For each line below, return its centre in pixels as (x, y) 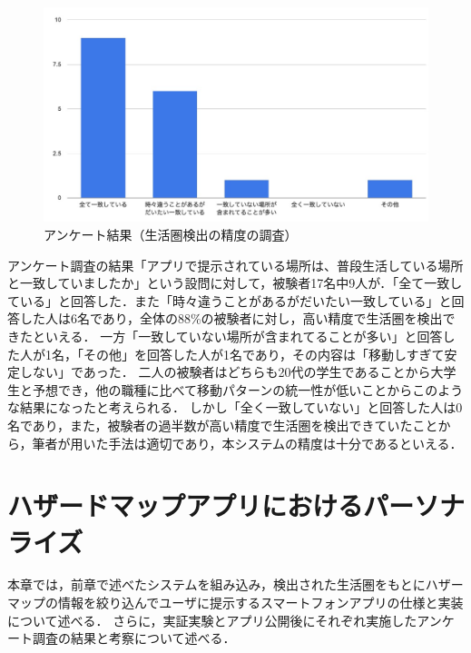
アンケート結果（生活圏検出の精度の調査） (171, 235)
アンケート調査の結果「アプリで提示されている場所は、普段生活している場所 (235, 265)
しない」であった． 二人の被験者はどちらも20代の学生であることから (225, 372)
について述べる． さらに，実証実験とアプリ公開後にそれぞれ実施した (212, 620)
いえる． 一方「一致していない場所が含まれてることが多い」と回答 (244, 336)
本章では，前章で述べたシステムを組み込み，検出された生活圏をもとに (216, 584)
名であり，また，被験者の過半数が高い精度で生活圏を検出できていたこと (223, 425)
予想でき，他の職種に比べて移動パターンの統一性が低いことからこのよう (248, 389)
